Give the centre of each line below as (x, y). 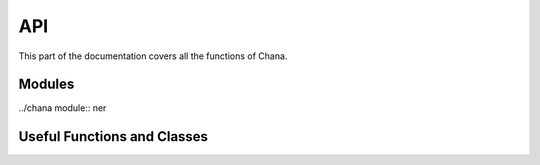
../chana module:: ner (62, 108)
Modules (46, 84)
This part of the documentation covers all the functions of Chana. (153, 56)
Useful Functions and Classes (113, 136)
